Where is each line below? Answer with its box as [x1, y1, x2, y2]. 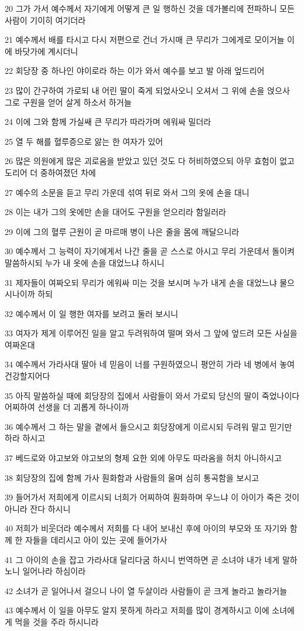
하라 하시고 [5, 432, 46, 444]
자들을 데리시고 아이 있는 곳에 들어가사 [25, 534, 168, 545]
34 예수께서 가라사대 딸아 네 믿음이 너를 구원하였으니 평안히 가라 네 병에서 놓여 [5, 358, 295, 370]
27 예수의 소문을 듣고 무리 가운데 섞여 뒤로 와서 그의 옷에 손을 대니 [5, 186, 250, 198]
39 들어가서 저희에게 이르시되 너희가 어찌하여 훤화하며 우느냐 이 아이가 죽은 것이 [5, 491, 300, 503]
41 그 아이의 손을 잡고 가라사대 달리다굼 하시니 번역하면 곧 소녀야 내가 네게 [5, 553, 280, 565]
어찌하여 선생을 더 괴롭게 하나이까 [5, 401, 129, 413]
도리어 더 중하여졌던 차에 [5, 166, 96, 178]
